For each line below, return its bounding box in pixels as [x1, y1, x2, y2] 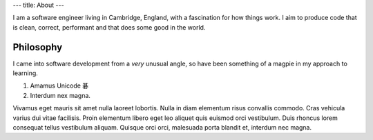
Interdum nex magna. [30, 91, 91, 99]
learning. [12, 69, 38, 77]
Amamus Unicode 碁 [30, 81, 89, 90]
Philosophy [12, 41, 63, 53]
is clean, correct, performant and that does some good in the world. [12, 23, 206, 31]
